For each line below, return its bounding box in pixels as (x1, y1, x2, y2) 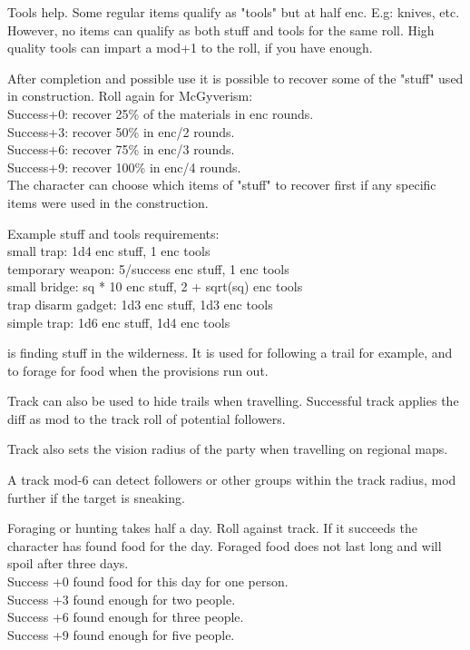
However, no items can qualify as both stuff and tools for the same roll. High (7, 20, 435, 39)
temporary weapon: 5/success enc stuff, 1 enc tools (7, 259, 289, 278)
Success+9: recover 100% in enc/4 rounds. (7, 157, 241, 176)
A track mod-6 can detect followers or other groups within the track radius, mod (7, 470, 456, 489)
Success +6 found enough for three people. (7, 607, 244, 626)
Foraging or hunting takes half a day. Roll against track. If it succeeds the (7, 518, 417, 537)
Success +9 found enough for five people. (7, 625, 235, 644)
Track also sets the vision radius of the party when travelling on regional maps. (7, 439, 448, 458)
